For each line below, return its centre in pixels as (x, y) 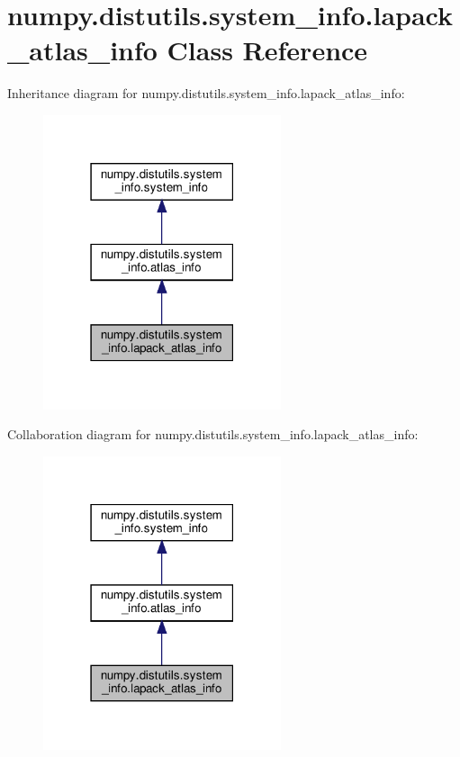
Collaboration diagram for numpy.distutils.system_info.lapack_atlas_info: (213, 434)
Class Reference (267, 50)
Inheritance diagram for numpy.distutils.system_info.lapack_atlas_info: (206, 93)
